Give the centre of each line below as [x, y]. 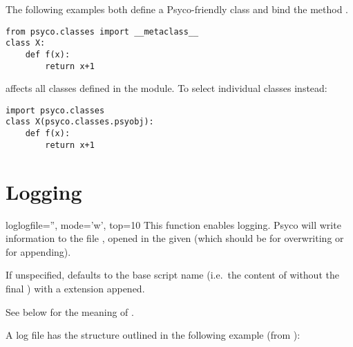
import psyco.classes [55, 110]
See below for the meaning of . [70, 311]
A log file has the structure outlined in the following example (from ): [153, 335]
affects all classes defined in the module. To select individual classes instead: [166, 88]
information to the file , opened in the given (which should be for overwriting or [175, 238]
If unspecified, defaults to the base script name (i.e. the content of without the [172, 275]
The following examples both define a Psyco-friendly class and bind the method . [177, 9]
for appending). [38, 251]
